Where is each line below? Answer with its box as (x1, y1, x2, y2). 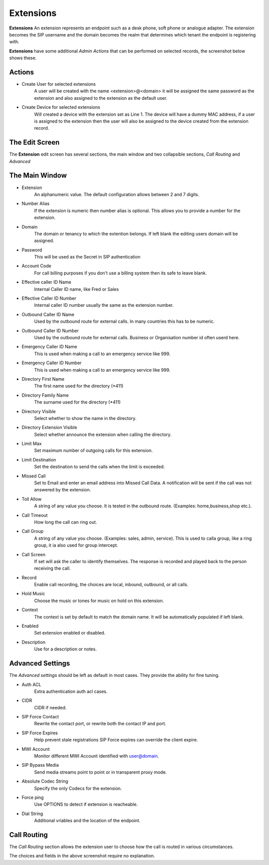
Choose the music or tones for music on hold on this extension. (34, 598, 164, 604)
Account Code (21, 263, 52, 269)
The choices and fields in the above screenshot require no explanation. (9, 853, 155, 859)
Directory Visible (21, 408, 56, 414)
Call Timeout (21, 512, 48, 518)
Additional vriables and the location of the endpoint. (34, 818, 140, 824)
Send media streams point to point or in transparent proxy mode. (34, 769, 167, 775)
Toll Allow (21, 496, 42, 502)
